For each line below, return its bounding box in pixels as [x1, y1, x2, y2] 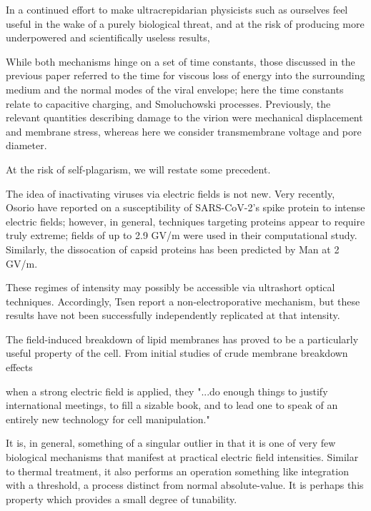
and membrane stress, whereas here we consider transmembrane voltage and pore [6, 123, 362, 138]
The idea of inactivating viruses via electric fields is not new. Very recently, [6, 186, 335, 201]
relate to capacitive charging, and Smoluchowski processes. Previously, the [6, 96, 331, 111]
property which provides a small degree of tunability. [6, 491, 237, 506]
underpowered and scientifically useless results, [6, 30, 210, 45]
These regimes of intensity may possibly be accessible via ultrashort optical [6, 280, 335, 295]
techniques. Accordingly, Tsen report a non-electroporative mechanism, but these [6, 293, 360, 308]
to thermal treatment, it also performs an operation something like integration [6, 463, 349, 478]
